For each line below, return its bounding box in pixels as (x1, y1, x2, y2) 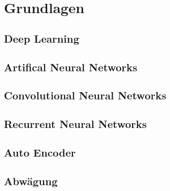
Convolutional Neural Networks (4, 88, 167, 103)
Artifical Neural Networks (4, 59, 137, 74)
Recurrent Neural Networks (4, 116, 147, 131)
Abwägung (4, 173, 58, 188)
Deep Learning (4, 31, 80, 46)
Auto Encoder (4, 144, 76, 159)
